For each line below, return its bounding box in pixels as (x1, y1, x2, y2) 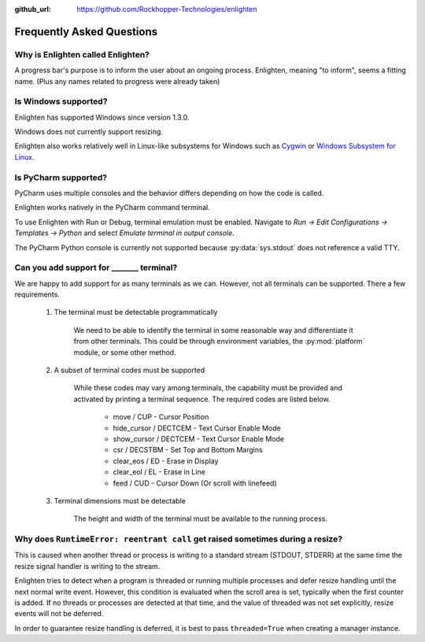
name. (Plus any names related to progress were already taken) (14, 76, 220, 86)
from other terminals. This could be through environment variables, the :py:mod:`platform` (73, 337, 365, 346)
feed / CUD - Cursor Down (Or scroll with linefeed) (113, 478, 277, 488)
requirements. (14, 290, 61, 299)
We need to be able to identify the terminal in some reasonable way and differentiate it (73, 325, 353, 334)
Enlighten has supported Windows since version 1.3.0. (14, 113, 190, 122)
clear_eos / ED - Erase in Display (113, 456, 219, 466)
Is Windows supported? (14, 96, 108, 107)
